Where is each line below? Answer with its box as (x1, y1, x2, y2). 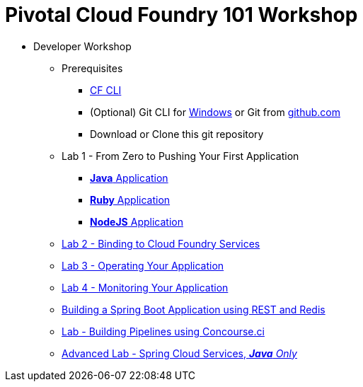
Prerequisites (62, 62, 123, 74)
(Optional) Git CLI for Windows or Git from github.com (90, 105, 341, 118)
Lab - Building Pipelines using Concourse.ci (62, 325, 265, 337)
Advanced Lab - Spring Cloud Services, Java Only (62, 347, 297, 359)
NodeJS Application (90, 215, 183, 228)
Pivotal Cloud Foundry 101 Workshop (5, 3, 358, 27)
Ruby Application (90, 193, 171, 206)
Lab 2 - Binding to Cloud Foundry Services (62, 237, 260, 250)
